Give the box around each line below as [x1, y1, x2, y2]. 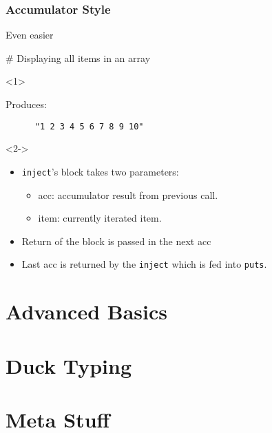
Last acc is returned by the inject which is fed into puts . [21, 257, 267, 271]
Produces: [6, 97, 47, 111]
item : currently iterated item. [38, 211, 162, 225]
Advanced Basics [6, 297, 167, 326]
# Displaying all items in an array [6, 50, 151, 65]
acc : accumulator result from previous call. [38, 187, 218, 202]
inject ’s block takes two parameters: [21, 164, 179, 178]
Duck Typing [6, 351, 132, 379]
